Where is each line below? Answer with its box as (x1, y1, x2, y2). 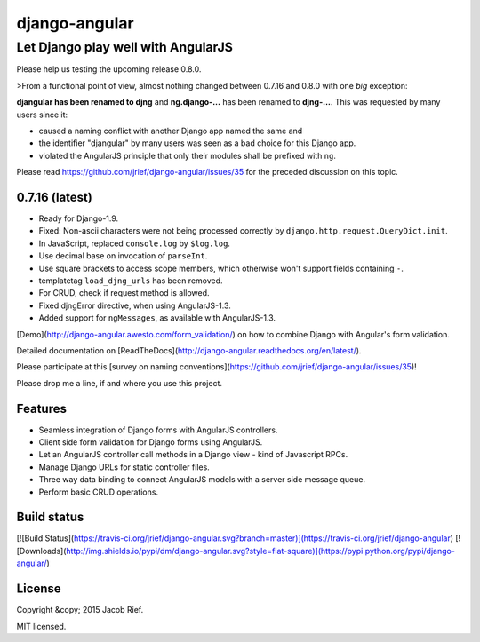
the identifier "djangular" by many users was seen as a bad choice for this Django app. (38, 138, 356, 148)
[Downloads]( (16, 545, 67, 556)
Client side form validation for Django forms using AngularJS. (38, 437, 263, 448)
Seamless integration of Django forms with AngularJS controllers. (38, 424, 278, 435)
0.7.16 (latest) (16, 189, 92, 204)
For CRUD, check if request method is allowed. (38, 288, 210, 298)
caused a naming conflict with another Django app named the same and (38, 125, 303, 136)
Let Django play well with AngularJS (16, 39, 233, 55)
